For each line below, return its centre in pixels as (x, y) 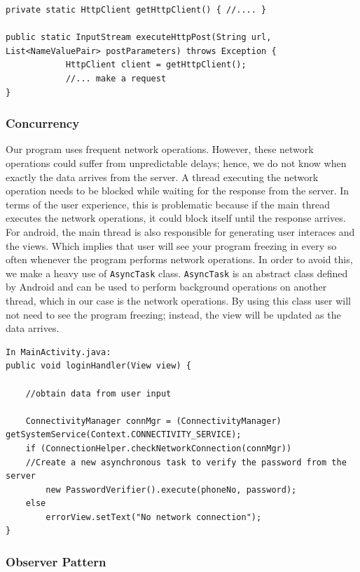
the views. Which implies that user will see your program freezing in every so (171, 245)
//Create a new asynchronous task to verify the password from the (186, 462)
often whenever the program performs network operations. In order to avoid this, (179, 259)
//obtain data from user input (98, 393)
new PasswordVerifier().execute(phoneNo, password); (171, 490)
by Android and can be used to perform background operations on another (166, 287)
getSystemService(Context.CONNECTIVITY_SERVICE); (124, 435)
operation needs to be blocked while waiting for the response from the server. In (178, 191)
